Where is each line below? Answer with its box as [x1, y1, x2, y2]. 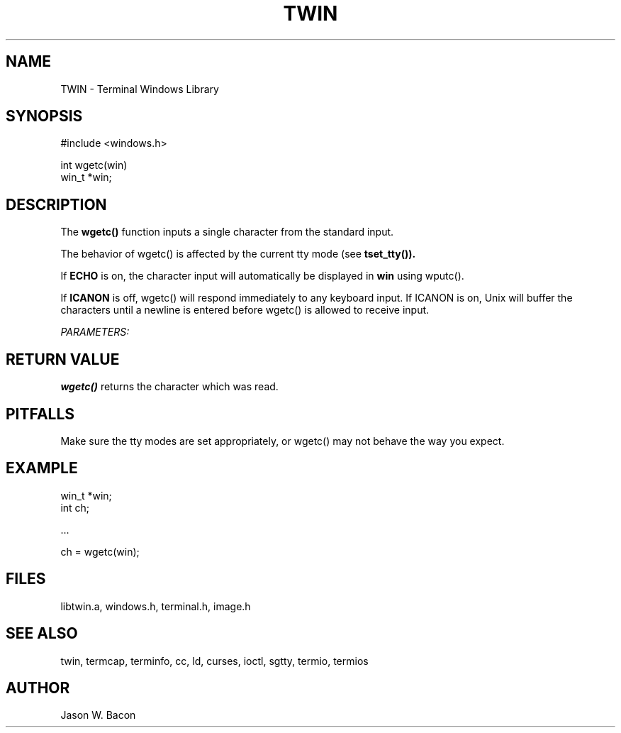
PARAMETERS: [60, 326, 130, 338]
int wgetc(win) [60, 159, 128, 172]
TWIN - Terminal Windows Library [60, 82, 219, 95]
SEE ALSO [6, 624, 78, 643]
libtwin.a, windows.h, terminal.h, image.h [60, 600, 251, 612]
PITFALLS [6, 404, 75, 423]
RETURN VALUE [6, 350, 120, 368]
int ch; [60, 501, 90, 514]
